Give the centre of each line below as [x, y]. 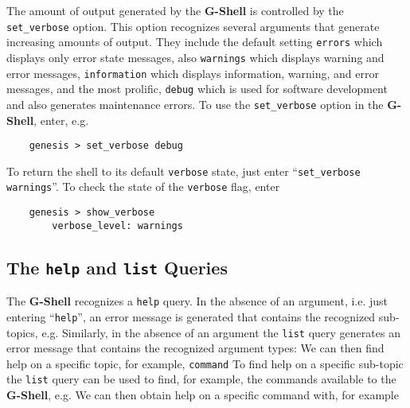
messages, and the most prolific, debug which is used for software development [197, 89]
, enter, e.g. [61, 120]
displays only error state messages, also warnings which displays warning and [195, 57]
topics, [22, 332]
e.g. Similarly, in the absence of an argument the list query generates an [221, 332]
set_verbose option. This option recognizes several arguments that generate [193, 26]
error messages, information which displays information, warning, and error [193, 73]
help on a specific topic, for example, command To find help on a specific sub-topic [205, 363]
